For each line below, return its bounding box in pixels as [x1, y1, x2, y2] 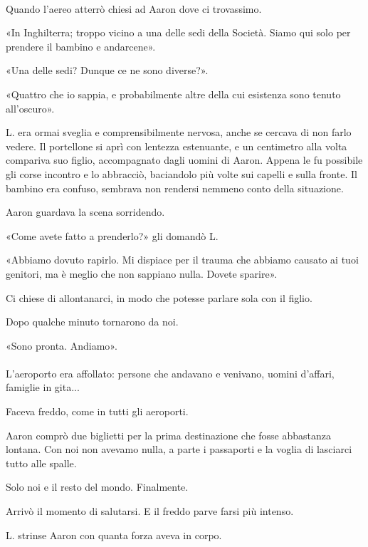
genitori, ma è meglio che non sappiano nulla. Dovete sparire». [6, 266, 278, 281]
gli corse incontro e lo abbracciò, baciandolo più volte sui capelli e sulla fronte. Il [6, 166, 357, 181]
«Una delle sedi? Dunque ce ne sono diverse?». [6, 63, 209, 78]
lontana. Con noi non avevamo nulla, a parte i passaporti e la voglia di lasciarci [6, 442, 352, 457]
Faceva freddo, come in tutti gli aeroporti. [6, 404, 189, 419]
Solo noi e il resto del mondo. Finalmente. [6, 479, 189, 494]
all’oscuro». [6, 100, 55, 115]
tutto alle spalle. [6, 455, 77, 470]
